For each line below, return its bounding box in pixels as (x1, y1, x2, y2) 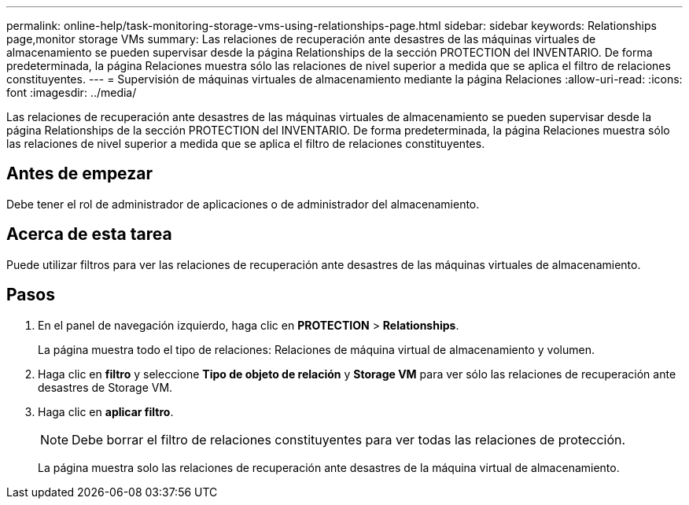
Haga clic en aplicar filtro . (38, 404, 174, 418)
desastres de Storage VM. (38, 380, 173, 394)
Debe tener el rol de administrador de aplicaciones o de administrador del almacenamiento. (6, 197, 480, 211)
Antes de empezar (6, 164, 153, 184)
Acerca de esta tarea (6, 224, 172, 245)
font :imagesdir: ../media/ (6, 86, 137, 99)
